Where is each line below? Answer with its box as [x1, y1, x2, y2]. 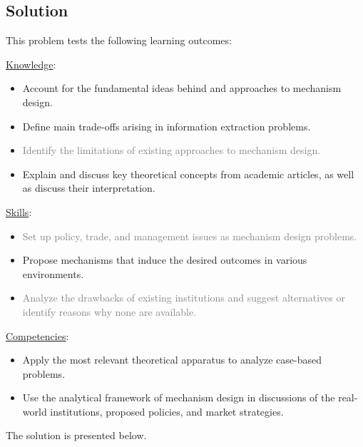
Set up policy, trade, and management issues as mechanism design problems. [22, 228, 357, 243]
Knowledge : [6, 56, 56, 71]
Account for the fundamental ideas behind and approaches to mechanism [22, 81, 342, 96]
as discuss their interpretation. [22, 180, 155, 195]
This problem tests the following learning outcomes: [6, 33, 232, 48]
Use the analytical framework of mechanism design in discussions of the [22, 390, 335, 405]
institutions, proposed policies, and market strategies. [50, 404, 284, 418]
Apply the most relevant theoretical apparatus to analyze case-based [22, 352, 322, 367]
